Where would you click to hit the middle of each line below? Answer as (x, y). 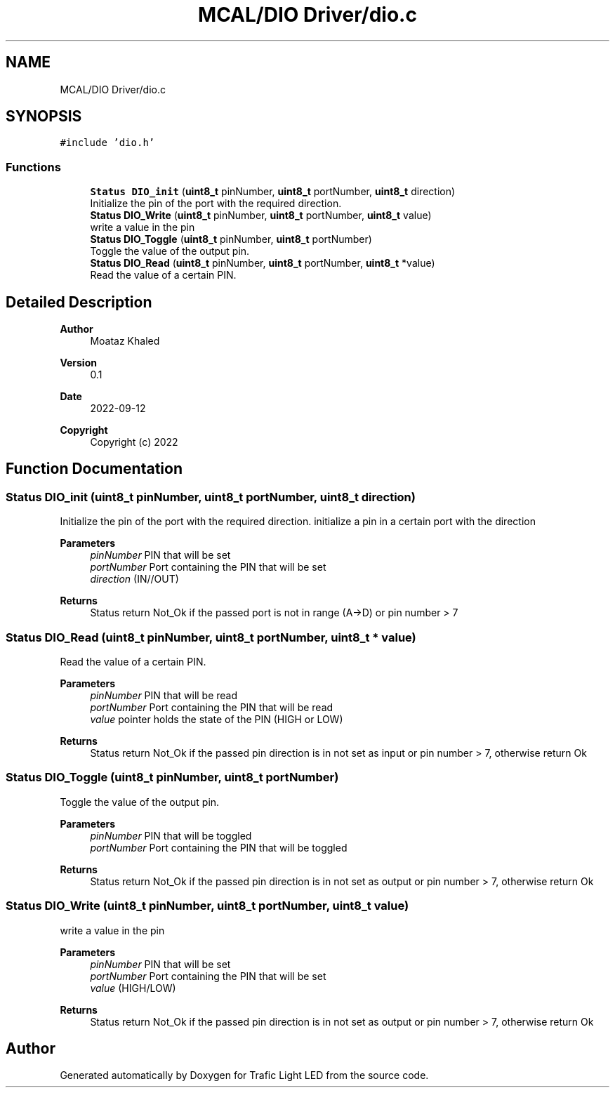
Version (78, 363)
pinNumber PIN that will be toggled (171, 835)
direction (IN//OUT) (134, 579)
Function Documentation (94, 469)
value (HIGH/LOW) (133, 988)
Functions (33, 167)
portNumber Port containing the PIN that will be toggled (219, 847)
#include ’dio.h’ (107, 143)
